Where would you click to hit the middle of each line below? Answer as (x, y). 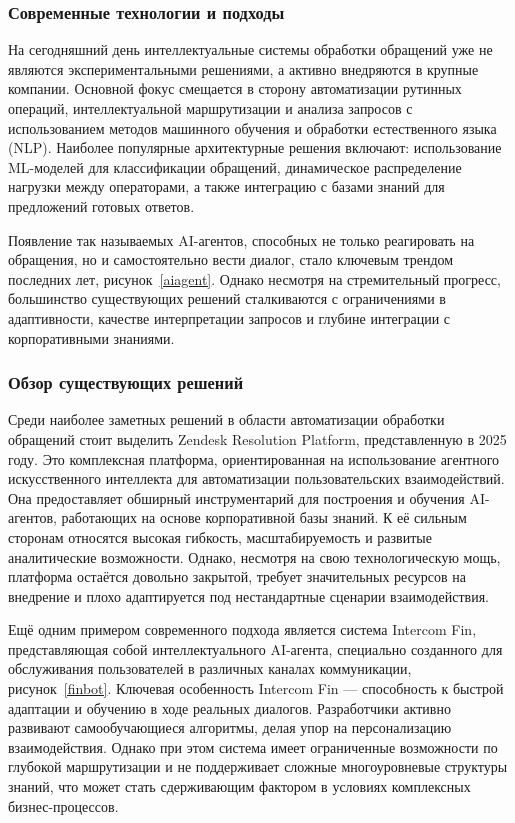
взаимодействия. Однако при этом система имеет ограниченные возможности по (253, 746)
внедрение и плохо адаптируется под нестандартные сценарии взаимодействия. (249, 595)
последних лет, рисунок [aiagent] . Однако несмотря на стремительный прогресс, (254, 278)
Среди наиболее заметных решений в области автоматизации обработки (226, 419)
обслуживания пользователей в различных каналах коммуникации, (210, 668)
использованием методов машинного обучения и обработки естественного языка (252, 127)
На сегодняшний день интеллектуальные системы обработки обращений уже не (250, 49)
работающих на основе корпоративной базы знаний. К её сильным (264, 517)
